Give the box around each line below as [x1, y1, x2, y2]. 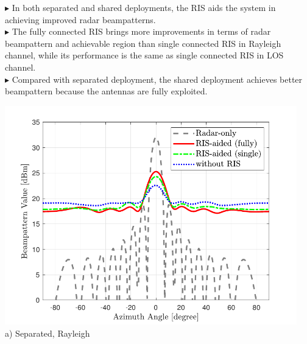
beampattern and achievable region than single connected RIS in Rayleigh [5, 37, 281, 49]
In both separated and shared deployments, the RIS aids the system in [12, 1, 276, 13]
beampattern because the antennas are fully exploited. [5, 85, 208, 97]
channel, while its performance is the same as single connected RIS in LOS [5, 49, 284, 61]
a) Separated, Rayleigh [5, 326, 90, 339]
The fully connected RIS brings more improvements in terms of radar [12, 25, 271, 38]
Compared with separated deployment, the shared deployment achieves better [12, 72, 303, 85]
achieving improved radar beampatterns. [5, 13, 156, 26]
